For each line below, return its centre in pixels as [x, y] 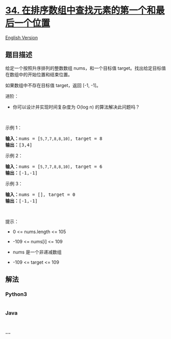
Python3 [16, 294]
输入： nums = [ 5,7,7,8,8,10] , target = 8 [54, 138]
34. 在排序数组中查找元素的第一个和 [81, 10]
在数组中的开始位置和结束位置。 [39, 74]
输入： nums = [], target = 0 [40, 194]
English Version [22, 37]
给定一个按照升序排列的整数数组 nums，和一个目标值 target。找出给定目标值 [86, 68]
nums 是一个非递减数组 [37, 252]
